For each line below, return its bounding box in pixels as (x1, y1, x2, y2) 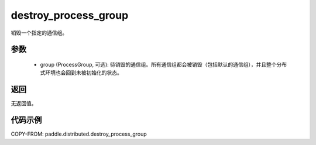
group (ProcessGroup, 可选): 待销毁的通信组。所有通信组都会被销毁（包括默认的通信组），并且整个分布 (40, 61, 287, 68)
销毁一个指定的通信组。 (11, 29, 67, 36)
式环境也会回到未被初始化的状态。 (40, 69, 122, 76)
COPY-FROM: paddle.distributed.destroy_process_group (11, 130, 147, 137)
